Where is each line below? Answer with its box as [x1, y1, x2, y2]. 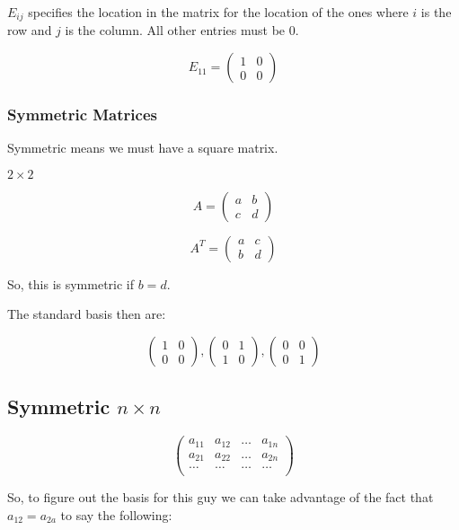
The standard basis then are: [7, 305, 166, 323]
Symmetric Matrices [7, 102, 157, 125]
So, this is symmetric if [7, 274, 135, 293]
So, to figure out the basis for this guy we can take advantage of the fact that [7, 488, 434, 507]
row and [7, 21, 52, 40]
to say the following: [60, 505, 172, 524]
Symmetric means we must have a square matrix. [7, 138, 278, 157]
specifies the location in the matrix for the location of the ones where [28, 3, 409, 21]
